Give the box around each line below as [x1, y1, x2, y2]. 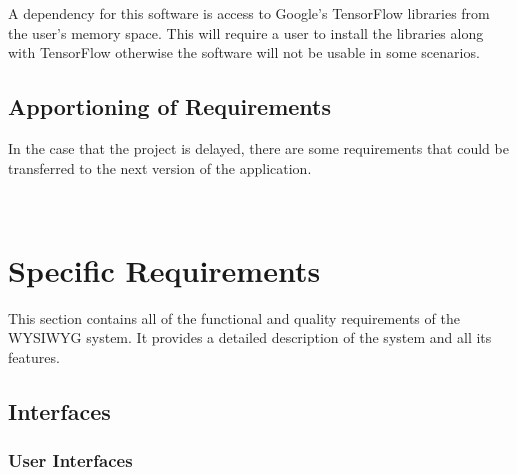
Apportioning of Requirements [8, 91, 332, 122]
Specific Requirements [8, 249, 321, 290]
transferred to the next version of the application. [8, 157, 312, 178]
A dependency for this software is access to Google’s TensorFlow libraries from [8, 3, 490, 23]
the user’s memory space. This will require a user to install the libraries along [8, 22, 484, 43]
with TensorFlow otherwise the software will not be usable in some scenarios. [8, 42, 480, 63]
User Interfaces [8, 448, 133, 473]
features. [8, 347, 60, 368]
